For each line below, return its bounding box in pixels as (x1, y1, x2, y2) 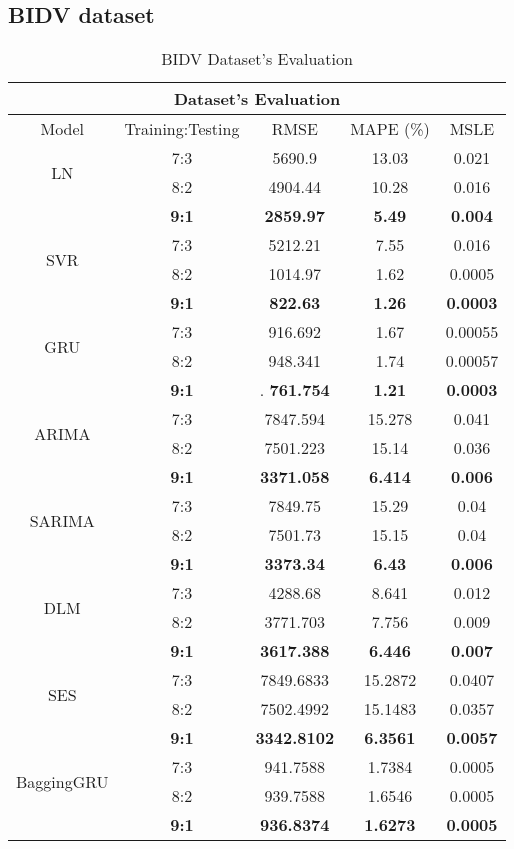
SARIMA (29, 508, 95, 532)
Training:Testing (124, 117, 240, 141)
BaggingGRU (16, 769, 109, 793)
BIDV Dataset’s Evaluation (161, 47, 353, 71)
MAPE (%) (350, 117, 430, 141)
